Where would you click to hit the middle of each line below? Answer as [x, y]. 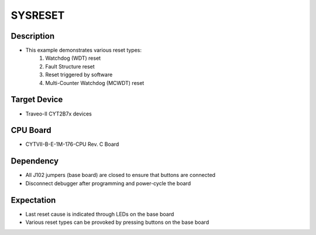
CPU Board [31, 130]
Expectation [33, 200]
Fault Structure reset [70, 66]
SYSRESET [38, 15]
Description [33, 36]
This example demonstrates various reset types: [84, 50]
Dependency [35, 161]
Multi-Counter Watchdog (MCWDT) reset [95, 83]
